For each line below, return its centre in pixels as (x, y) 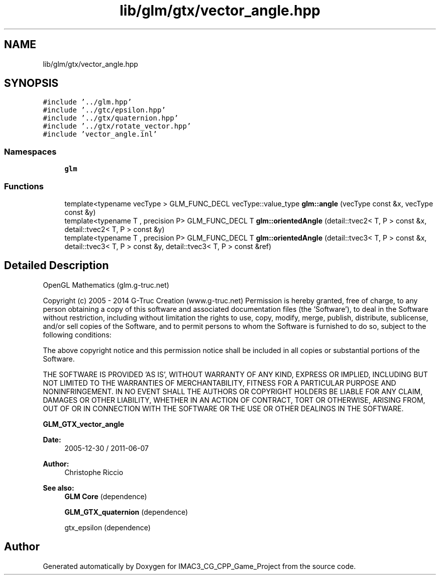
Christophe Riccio (94, 472)
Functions (24, 186)
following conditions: (77, 334)
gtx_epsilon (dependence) (107, 527)
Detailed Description (57, 266)
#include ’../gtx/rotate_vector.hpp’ (117, 126)
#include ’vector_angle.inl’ (100, 134)
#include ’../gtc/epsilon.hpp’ (104, 110)
